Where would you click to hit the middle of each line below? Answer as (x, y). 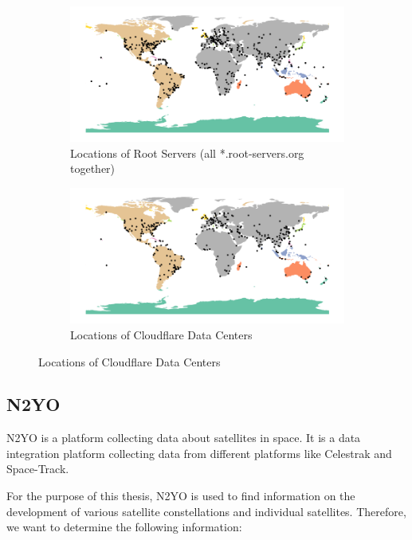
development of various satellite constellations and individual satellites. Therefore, (206, 511)
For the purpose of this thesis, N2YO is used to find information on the (181, 496)
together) (93, 168)
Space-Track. (38, 469)
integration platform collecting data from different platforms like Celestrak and (199, 453)
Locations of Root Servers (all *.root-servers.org (187, 153)
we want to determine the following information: (124, 527)
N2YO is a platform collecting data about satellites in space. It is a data (184, 438)
